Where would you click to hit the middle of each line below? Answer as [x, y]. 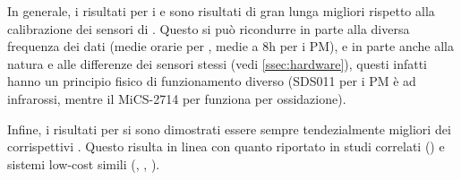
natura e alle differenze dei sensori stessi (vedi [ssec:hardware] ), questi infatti [218, 63]
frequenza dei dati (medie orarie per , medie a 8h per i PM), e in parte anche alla [230, 46]
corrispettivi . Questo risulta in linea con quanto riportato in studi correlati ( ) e [226, 146]
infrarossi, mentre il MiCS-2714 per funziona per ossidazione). [177, 98]
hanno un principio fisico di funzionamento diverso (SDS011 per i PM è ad [212, 81]
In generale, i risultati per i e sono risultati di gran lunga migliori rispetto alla [221, 11]
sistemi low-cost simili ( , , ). [84, 163]
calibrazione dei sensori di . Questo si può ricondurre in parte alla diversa [209, 28]
